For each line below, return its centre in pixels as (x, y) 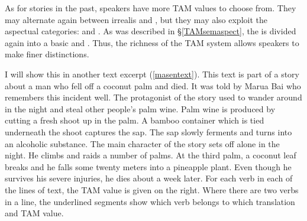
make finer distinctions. (47, 54)
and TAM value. (34, 213)
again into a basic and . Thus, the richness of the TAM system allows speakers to (152, 42)
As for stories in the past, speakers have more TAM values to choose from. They (151, 8)
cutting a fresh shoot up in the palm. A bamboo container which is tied (135, 120)
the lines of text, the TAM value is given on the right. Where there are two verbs (152, 189)
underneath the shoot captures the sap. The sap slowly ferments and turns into (148, 131)
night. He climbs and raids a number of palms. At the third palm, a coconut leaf (151, 155)
